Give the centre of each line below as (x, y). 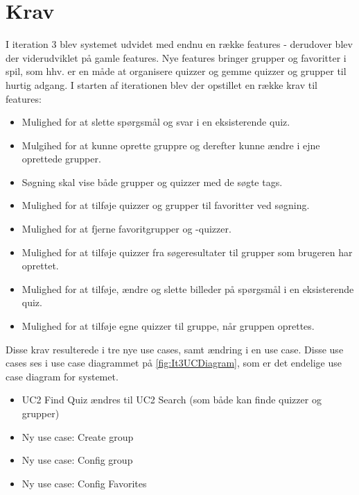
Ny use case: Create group (78, 436)
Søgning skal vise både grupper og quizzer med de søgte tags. (152, 182)
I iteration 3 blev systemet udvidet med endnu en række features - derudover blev (179, 44)
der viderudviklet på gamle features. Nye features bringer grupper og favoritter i (176, 57)
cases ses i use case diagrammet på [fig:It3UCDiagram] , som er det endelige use (174, 363)
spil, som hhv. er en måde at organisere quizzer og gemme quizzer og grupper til (176, 71)
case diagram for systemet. (62, 376)
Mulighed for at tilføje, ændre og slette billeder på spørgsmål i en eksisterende (188, 288)
